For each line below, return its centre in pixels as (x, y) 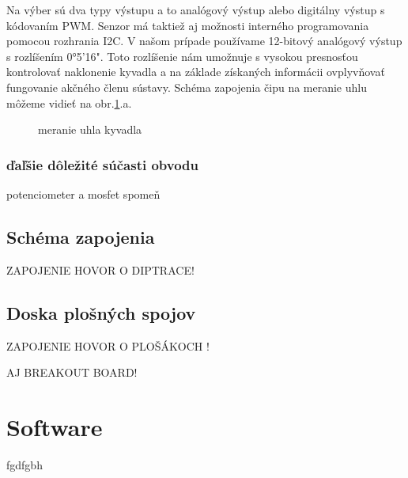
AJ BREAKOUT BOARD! (72, 372)
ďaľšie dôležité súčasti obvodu (103, 164)
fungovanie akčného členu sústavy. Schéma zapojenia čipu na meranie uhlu (187, 87)
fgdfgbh (25, 464)
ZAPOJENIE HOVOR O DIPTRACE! (100, 269)
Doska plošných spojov (101, 312)
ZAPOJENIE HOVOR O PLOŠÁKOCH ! (108, 345)
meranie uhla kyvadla (90, 129)
